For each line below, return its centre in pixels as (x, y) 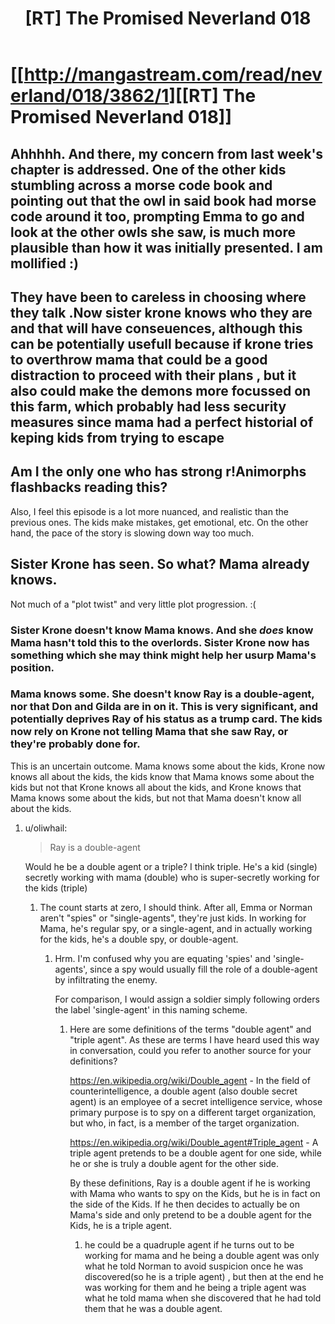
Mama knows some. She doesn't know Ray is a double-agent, (162, 694)
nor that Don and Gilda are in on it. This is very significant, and (164, 707)
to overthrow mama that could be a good (139, 359)
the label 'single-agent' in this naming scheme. (151, 1009)
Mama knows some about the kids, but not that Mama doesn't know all (156, 798)
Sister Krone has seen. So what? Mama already (160, 564)
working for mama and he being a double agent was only (202, 1255)
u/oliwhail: (46, 828)
